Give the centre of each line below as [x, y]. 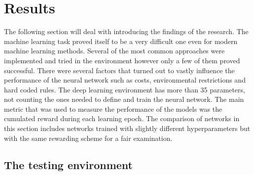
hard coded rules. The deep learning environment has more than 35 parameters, [125, 89]
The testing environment [68, 164]
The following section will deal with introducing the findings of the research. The [126, 31]
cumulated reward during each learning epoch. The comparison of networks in [122, 118]
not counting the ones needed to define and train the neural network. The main [124, 99]
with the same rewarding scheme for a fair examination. [88, 138]
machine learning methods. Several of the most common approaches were [114, 51]
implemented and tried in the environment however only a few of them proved [122, 60]
